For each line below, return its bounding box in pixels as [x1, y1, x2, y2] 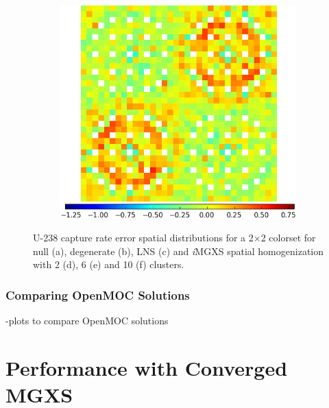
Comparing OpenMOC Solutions [5, 286, 190, 303]
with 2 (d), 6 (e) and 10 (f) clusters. [33, 257, 184, 272]
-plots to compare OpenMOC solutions [5, 313, 169, 328]
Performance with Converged [5, 353, 288, 381]
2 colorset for [260, 230, 316, 245]
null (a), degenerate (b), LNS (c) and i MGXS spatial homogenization [33, 243, 324, 258]
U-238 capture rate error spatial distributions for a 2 [33, 230, 254, 245]
